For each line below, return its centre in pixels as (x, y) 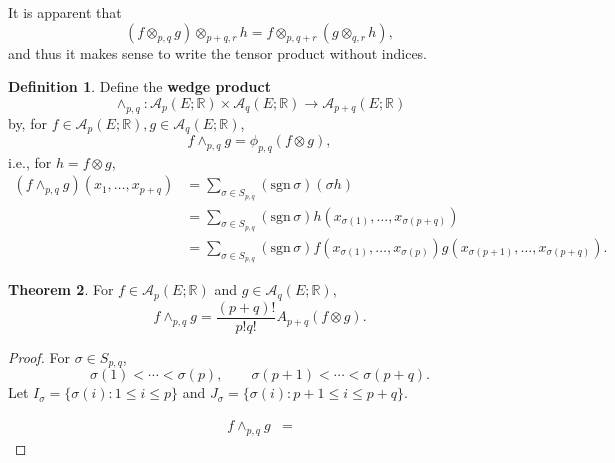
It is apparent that (65, 12)
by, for (27, 122)
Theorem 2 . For (61, 289)
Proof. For (39, 356)
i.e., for (30, 161)
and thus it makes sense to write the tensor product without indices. (218, 52)
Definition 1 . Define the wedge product (139, 86)
